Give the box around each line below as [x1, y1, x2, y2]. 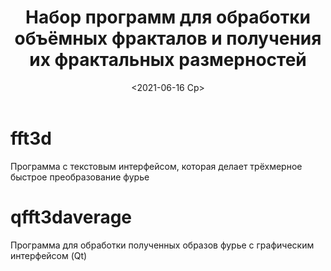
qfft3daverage [10, 206, 133, 228]
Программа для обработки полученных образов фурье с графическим [10, 239, 315, 251]
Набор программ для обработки [25, 6, 311, 29]
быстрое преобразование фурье [10, 171, 150, 183]
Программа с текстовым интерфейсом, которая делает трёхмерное [10, 160, 303, 172]
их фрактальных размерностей [29, 49, 307, 71]
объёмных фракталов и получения [14, 27, 322, 50]
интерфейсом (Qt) [10, 249, 88, 261]
